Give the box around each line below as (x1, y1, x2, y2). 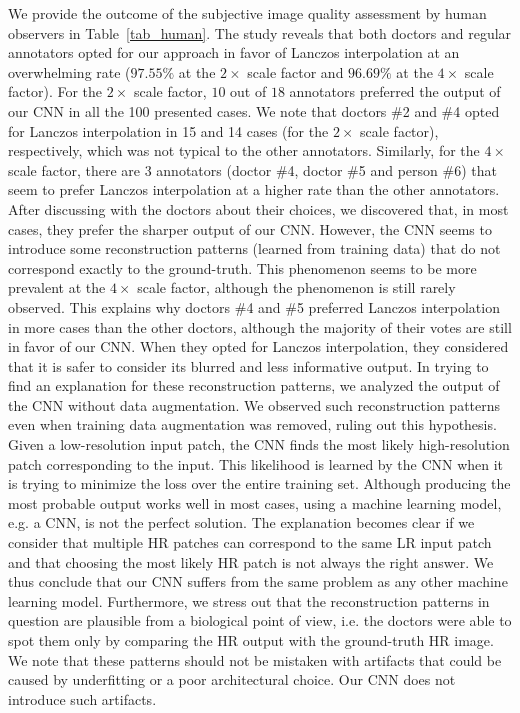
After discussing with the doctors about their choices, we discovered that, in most (8, 198, 509, 219)
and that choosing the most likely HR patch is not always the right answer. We (8, 551, 494, 572)
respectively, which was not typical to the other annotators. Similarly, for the (8, 140, 480, 161)
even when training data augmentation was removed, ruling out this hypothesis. (8, 414, 497, 435)
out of (230, 81, 267, 102)
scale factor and (247, 61, 344, 82)
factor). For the (8, 81, 103, 102)
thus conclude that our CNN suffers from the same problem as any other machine (8, 571, 508, 592)
